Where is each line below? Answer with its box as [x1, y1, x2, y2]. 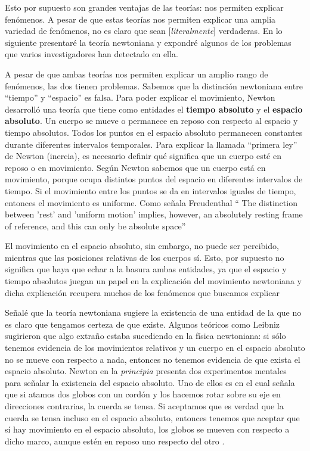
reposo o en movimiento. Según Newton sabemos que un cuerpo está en [5, 161, 266, 173]
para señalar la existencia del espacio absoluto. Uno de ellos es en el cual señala [5, 376, 295, 388]
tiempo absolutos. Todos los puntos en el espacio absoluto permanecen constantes [5, 126, 303, 138]
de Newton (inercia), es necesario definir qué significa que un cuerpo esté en [5, 150, 281, 162]
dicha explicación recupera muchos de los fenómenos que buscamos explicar [5, 286, 280, 298]
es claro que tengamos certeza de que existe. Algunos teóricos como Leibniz [5, 318, 280, 330]
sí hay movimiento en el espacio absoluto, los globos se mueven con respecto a [5, 423, 290, 436]
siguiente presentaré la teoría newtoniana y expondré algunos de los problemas [5, 36, 292, 48]
